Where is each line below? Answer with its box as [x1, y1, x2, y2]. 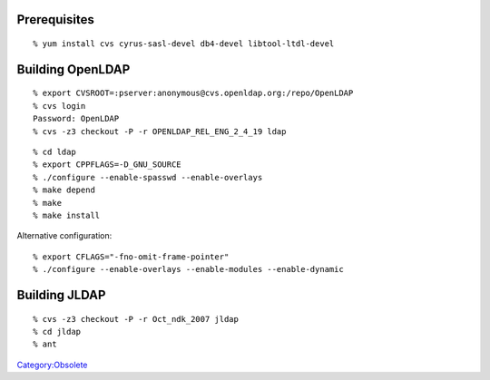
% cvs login [33, 101, 86, 111]
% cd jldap [33, 326, 82, 336]
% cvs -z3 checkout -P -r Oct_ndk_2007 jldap [33, 314, 240, 324]
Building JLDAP [16, 287, 106, 303]
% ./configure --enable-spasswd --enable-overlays [33, 172, 263, 182]
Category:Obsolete [16, 359, 88, 370]
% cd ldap [33, 146, 76, 157]
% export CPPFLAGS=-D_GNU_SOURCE [33, 160, 181, 170]
